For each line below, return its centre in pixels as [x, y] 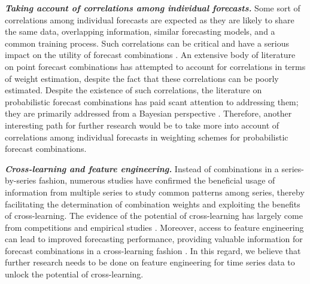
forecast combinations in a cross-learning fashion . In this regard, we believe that [153, 250]
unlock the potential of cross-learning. [74, 274]
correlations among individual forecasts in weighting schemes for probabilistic [147, 137]
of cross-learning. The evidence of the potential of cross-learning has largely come [154, 216]
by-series [21, 180]
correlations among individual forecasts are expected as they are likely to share [150, 19]
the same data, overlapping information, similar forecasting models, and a [140, 31]
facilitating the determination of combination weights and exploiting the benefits [153, 204]
